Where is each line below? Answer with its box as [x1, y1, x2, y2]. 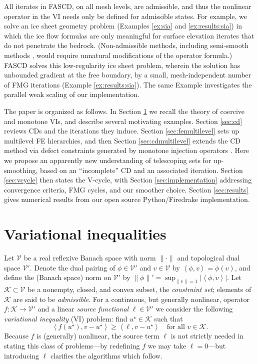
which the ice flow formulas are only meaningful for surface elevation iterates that [4, 30, 254, 40]
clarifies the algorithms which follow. [50, 350, 162, 360]
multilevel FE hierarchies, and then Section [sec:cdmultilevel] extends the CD [4, 135, 240, 145]
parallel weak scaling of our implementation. [4, 89, 139, 99]
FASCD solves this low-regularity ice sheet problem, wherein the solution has [4, 59, 240, 70]
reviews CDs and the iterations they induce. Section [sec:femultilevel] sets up [4, 125, 239, 136]
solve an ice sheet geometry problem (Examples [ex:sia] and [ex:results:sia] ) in [4, 20, 242, 31]
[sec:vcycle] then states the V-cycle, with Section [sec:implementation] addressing [4, 174, 252, 185]
